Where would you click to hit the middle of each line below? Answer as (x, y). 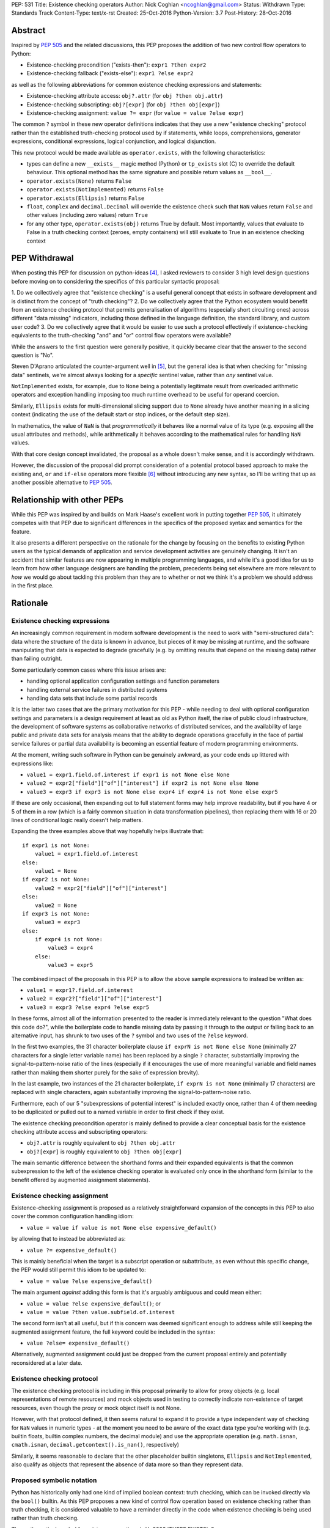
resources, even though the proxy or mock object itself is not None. (96, 1408)
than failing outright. (37, 659)
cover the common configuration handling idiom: (72, 1216)
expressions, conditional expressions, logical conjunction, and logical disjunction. (114, 141)
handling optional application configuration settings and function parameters (123, 681)
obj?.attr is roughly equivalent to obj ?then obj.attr (101, 1143)
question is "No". (33, 355)
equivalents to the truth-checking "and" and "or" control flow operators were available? (121, 336)
